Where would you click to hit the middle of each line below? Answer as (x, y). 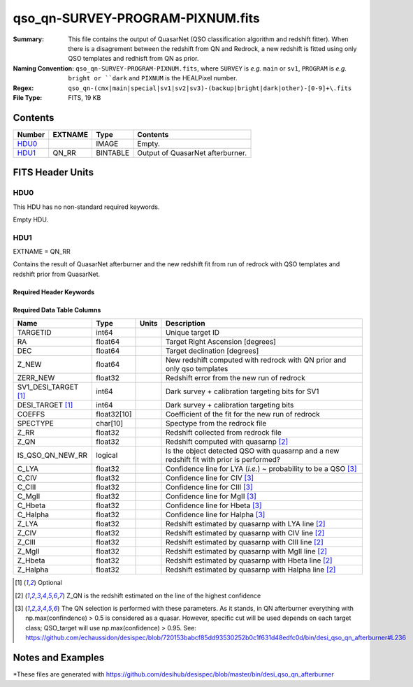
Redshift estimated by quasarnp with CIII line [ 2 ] (245, 542)
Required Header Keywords (54, 292)
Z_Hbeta (31, 561)
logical (107, 456)
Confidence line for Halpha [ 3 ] (215, 515)
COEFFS (31, 414)
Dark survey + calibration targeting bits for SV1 (242, 391)
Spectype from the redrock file (216, 424)
